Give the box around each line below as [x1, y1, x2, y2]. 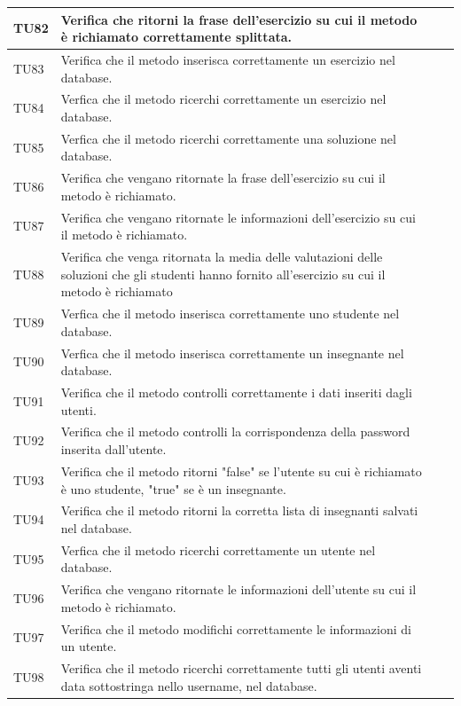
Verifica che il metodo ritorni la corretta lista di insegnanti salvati [60, 501, 418, 520]
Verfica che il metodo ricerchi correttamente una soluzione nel [60, 129, 396, 147]
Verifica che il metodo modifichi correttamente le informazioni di [60, 619, 411, 638]
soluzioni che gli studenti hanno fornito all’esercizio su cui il [60, 264, 386, 283]
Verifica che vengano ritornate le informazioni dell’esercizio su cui [60, 208, 416, 226]
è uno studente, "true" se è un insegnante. [60, 479, 286, 498]
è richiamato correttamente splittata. [60, 27, 293, 46]
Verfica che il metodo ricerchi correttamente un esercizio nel [60, 90, 387, 108]
